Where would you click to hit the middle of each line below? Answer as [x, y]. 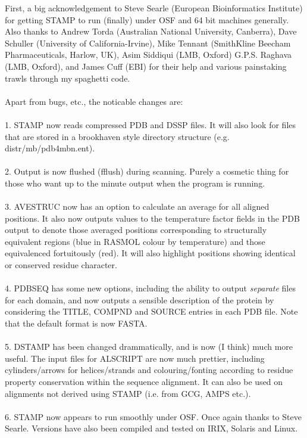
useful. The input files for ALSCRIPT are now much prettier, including [135, 358]
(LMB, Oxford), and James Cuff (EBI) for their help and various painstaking [146, 66]
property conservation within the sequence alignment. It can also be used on [144, 381]
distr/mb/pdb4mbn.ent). [50, 148]
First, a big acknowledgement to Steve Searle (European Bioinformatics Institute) [154, 8]
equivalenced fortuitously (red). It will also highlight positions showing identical [150, 253]
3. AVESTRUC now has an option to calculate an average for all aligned [137, 206]
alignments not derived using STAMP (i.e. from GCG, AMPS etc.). [128, 393]
